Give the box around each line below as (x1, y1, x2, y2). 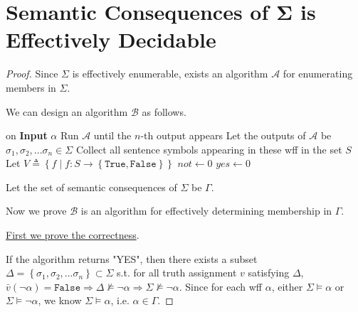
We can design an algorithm (6, 104, 128, 119)
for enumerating (283, 66, 353, 81)
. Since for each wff (179, 279, 263, 294)
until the (93, 128, 132, 143)
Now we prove (6, 203, 67, 218)
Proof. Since (6, 66, 58, 81)
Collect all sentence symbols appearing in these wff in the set (75, 141, 342, 156)
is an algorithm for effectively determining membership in (80, 203, 332, 218)
